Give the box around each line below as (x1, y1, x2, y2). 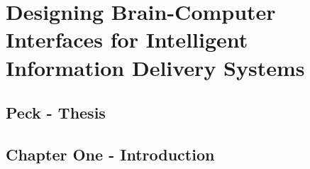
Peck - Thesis (6, 102, 106, 124)
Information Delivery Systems (6, 53, 305, 82)
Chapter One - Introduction (6, 143, 215, 165)
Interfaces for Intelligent (6, 25, 248, 54)
